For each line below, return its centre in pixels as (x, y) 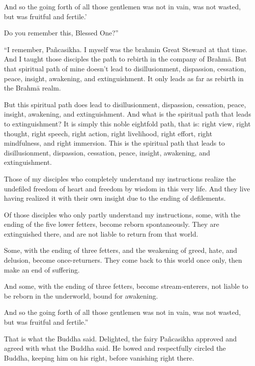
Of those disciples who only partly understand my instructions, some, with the (122, 214)
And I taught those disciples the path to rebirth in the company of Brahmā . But (125, 59)
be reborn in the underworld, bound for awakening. (81, 295)
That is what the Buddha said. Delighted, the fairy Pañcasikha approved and (120, 338)
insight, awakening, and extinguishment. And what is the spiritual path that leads (127, 114)
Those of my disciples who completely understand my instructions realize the (120, 178)
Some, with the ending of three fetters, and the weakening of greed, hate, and (121, 250)
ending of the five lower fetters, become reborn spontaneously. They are (112, 224)
